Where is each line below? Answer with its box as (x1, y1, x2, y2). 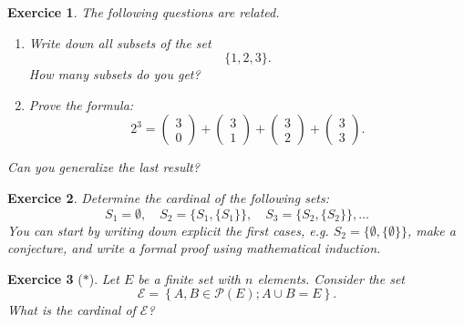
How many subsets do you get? (28, 65, 201, 84)
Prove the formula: (28, 95, 134, 114)
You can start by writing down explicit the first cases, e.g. (7, 220, 329, 239)
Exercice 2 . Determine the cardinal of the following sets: (7, 188, 330, 207)
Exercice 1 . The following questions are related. (7, 3, 280, 21)
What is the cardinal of (7, 300, 136, 320)
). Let (88, 269, 119, 288)
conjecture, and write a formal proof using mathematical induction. (7, 239, 381, 258)
